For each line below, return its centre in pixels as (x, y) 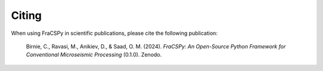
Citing (26, 15)
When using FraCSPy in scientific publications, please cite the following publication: (114, 33)
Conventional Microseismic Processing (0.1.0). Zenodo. (94, 55)
